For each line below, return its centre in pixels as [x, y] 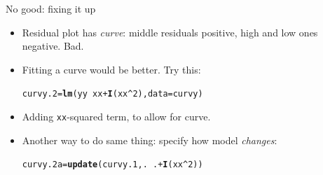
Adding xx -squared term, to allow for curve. [116, 117]
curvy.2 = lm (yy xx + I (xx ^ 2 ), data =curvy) [112, 94]
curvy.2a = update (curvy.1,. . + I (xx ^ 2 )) [112, 165]
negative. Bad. [53, 46]
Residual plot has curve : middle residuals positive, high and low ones [170, 32]
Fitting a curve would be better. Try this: [111, 69]
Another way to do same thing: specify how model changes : [150, 140]
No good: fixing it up [51, 8]
